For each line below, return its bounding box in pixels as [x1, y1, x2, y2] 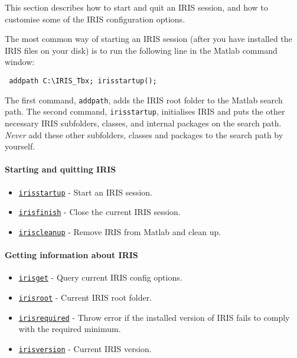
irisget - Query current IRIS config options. [18, 271, 182, 284]
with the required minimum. [18, 323, 121, 335]
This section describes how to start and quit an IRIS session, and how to [5, 1, 268, 13]
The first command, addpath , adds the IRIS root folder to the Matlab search [5, 93, 283, 106]
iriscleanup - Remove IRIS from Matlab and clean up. [18, 225, 221, 237]
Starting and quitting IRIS [5, 163, 116, 175]
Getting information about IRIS [5, 249, 138, 261]
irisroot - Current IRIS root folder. [18, 291, 152, 303]
